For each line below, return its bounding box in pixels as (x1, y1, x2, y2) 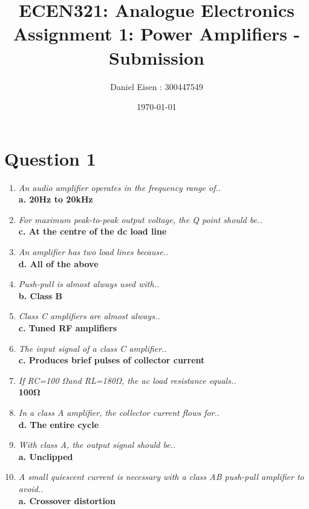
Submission (109, 45, 204, 70)
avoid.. (18, 482, 44, 494)
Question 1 (4, 146, 96, 170)
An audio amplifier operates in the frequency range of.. (18, 181, 221, 193)
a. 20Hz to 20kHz (18, 193, 93, 206)
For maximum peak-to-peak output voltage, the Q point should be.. (18, 213, 262, 225)
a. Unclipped (18, 450, 73, 462)
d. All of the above (18, 257, 99, 270)
